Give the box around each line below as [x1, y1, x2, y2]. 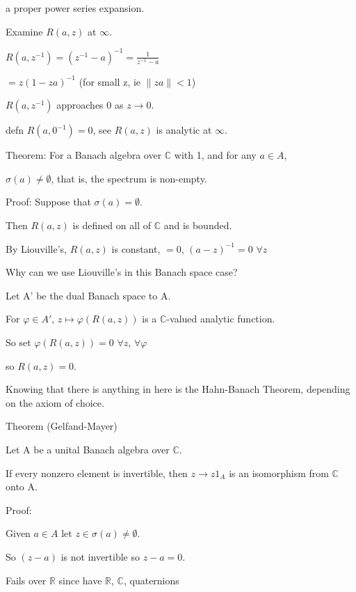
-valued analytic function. [166, 311, 275, 326]
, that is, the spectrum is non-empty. [51, 171, 207, 185]
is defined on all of [72, 218, 151, 233]
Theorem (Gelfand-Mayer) [6, 419, 118, 433]
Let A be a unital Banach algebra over [6, 442, 170, 456]
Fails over [6, 572, 47, 587]
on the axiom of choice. [6, 395, 104, 410]
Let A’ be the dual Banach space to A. [6, 288, 171, 302]
